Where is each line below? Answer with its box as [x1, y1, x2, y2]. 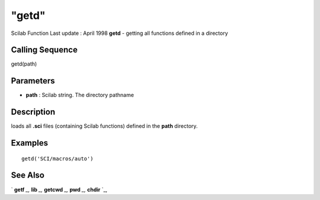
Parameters [11, 76, 55, 86]
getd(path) [11, 60, 37, 67]
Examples [11, 138, 49, 148]
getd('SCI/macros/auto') [21, 155, 94, 162]
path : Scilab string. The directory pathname [25, 92, 135, 99]
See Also [11, 170, 44, 180]
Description [11, 107, 56, 117]
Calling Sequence [11, 45, 78, 55]
